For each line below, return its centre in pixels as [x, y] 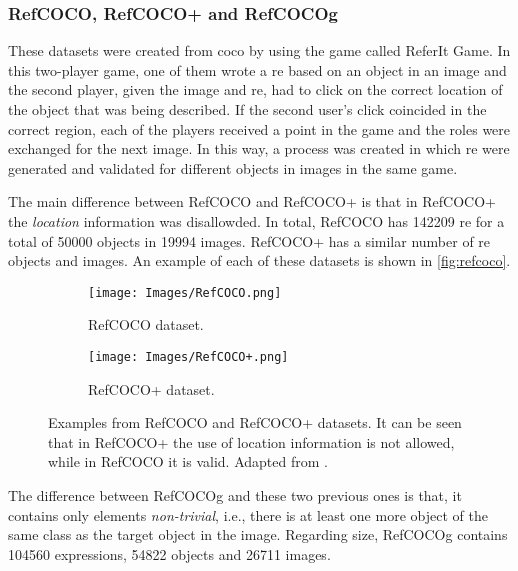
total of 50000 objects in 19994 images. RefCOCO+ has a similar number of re [249, 240]
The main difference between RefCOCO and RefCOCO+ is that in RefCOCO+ [252, 201]
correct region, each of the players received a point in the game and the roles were [259, 128]
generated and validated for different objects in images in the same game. [233, 167]
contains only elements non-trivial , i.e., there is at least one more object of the [248, 514]
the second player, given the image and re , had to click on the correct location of [255, 89]
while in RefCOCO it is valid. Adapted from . [188, 461]
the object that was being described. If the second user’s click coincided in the [247, 109]
